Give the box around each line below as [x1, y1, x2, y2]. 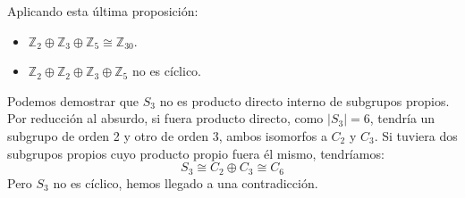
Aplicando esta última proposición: [7, 2, 199, 20]
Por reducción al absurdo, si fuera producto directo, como [7, 109, 324, 128]
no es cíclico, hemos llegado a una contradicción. [53, 173, 318, 192]
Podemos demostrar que [7, 91, 139, 110]
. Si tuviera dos [374, 126, 458, 144]
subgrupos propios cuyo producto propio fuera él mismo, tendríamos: [7, 144, 385, 162]
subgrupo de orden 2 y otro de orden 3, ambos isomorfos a [7, 126, 327, 144]
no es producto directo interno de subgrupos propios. [159, 91, 450, 110]
